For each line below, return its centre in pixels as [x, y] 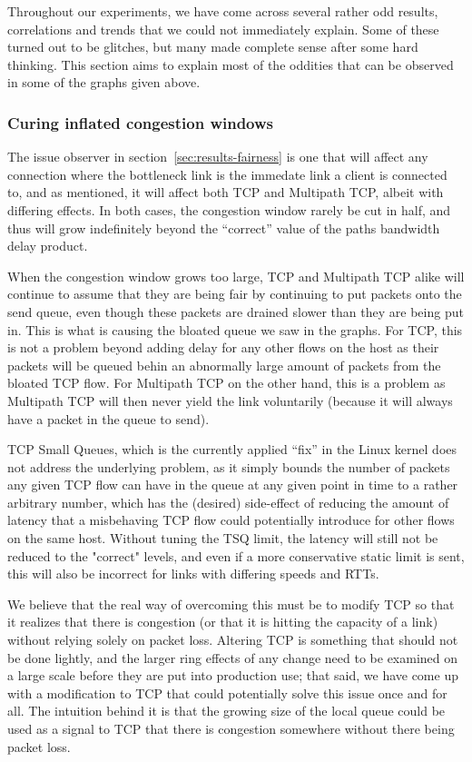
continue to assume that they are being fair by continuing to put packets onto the [235, 294]
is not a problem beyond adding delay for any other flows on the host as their [223, 347]
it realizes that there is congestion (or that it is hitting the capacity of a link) [223, 622]
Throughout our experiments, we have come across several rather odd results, [223, 11]
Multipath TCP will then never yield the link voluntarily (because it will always [230, 400]
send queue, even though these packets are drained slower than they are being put [236, 311]
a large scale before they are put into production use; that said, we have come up [233, 675]
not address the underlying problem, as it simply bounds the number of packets [229, 466]
